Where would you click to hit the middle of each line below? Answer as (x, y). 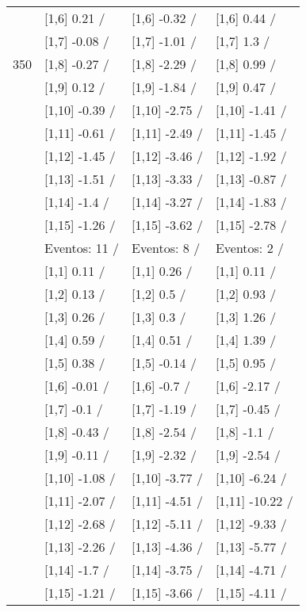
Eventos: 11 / (82, 248)
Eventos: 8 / (166, 248)
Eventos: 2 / (249, 248)
